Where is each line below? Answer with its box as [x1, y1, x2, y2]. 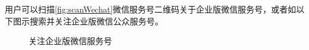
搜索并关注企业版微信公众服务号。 [29, 14, 163, 27]
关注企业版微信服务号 [29, 35, 112, 47]
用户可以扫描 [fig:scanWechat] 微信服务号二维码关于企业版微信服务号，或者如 [5, 3, 296, 15]
